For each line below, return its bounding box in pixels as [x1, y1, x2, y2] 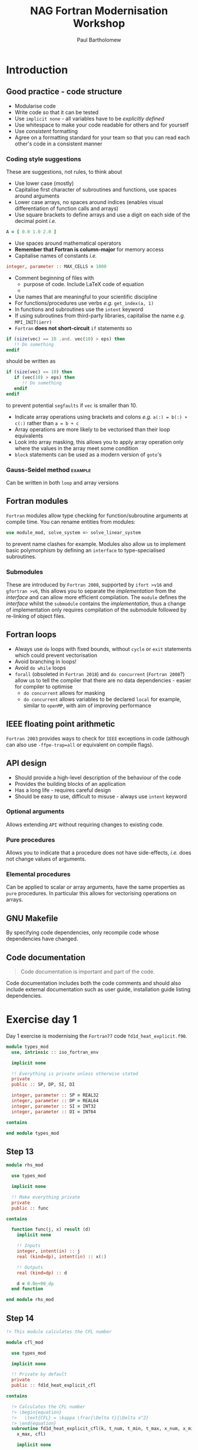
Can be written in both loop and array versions [6, 479, 119, 486]
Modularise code [14, 102, 56, 109]
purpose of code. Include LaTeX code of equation [23, 280, 144, 287]
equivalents [14, 432, 43, 439]
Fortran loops [6, 630, 57, 640]
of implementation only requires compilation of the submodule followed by [6, 606, 187, 613]
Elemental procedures [6, 870, 71, 879]
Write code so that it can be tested [14, 108, 99, 116]
